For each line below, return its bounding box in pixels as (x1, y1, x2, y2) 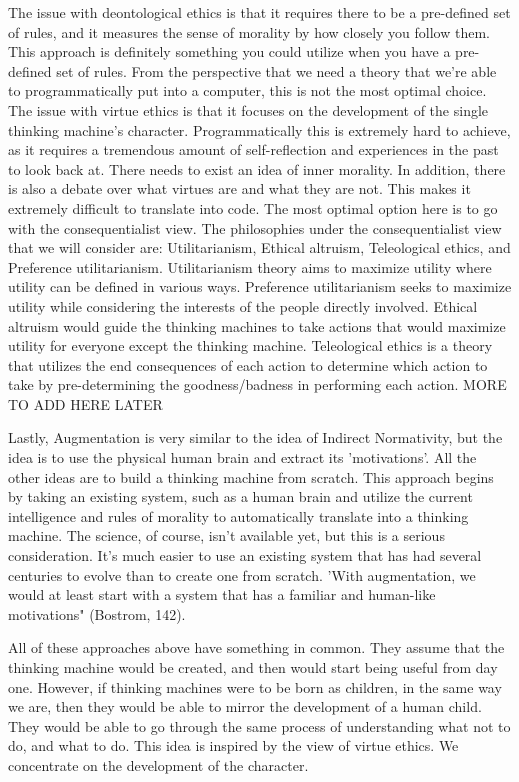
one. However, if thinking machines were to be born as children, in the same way (8, 676, 502, 697)
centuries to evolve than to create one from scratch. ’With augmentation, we (8, 564, 476, 585)
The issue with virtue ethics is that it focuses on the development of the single (8, 99, 489, 120)
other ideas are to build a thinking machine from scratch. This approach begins (8, 466, 494, 487)
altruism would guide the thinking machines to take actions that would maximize (8, 315, 506, 336)
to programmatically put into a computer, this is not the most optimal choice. (8, 80, 487, 101)
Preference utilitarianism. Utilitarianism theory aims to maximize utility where (8, 256, 492, 277)
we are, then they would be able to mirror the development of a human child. (8, 696, 482, 717)
